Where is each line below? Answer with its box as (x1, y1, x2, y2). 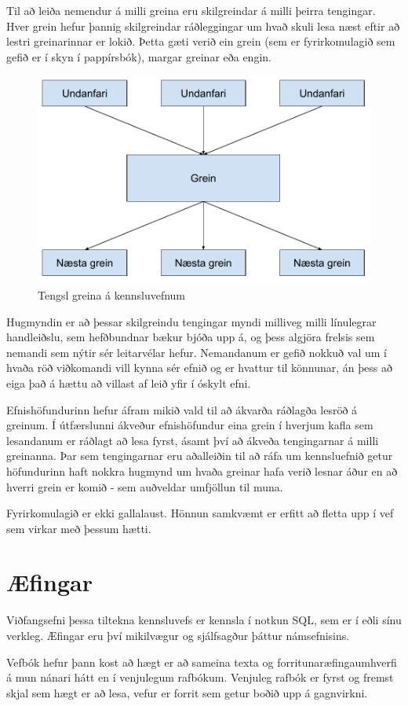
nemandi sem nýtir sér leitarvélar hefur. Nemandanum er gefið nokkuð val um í (6, 344, 387, 360)
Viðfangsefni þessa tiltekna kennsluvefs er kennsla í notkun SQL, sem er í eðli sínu (6, 612, 402, 628)
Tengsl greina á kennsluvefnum (38, 286, 186, 303)
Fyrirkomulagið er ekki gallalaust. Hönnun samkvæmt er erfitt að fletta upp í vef (6, 505, 394, 521)
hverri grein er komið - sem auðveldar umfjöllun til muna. (6, 478, 283, 495)
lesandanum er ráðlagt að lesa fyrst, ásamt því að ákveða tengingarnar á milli (6, 432, 379, 448)
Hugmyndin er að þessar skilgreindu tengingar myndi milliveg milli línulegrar (6, 313, 377, 329)
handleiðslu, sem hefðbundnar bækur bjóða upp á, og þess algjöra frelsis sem (6, 329, 375, 345)
